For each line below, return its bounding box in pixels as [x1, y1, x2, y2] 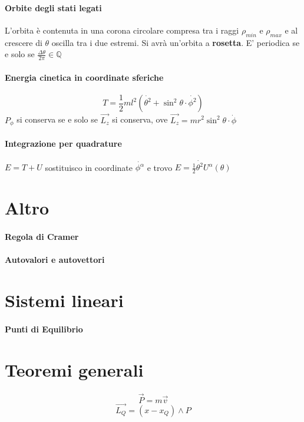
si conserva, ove [112, 113, 168, 126]
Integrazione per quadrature [5, 137, 122, 149]
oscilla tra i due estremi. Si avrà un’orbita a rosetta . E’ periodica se [51, 36, 300, 48]
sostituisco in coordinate [45, 161, 133, 173]
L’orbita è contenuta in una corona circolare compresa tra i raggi [5, 24, 239, 36]
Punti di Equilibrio [5, 323, 83, 335]
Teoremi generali [5, 357, 144, 381]
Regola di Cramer [5, 230, 79, 243]
